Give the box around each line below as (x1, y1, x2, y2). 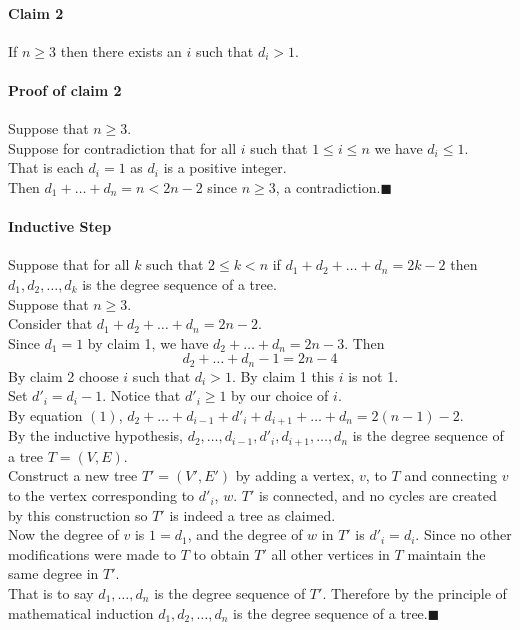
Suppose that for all (8, 254, 130, 275)
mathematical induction (8, 602, 154, 623)
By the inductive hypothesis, (8, 425, 183, 446)
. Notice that (102, 385, 181, 406)
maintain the (407, 543, 486, 564)
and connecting (404, 465, 497, 486)
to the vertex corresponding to (8, 485, 195, 506)
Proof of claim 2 (8, 79, 122, 100)
